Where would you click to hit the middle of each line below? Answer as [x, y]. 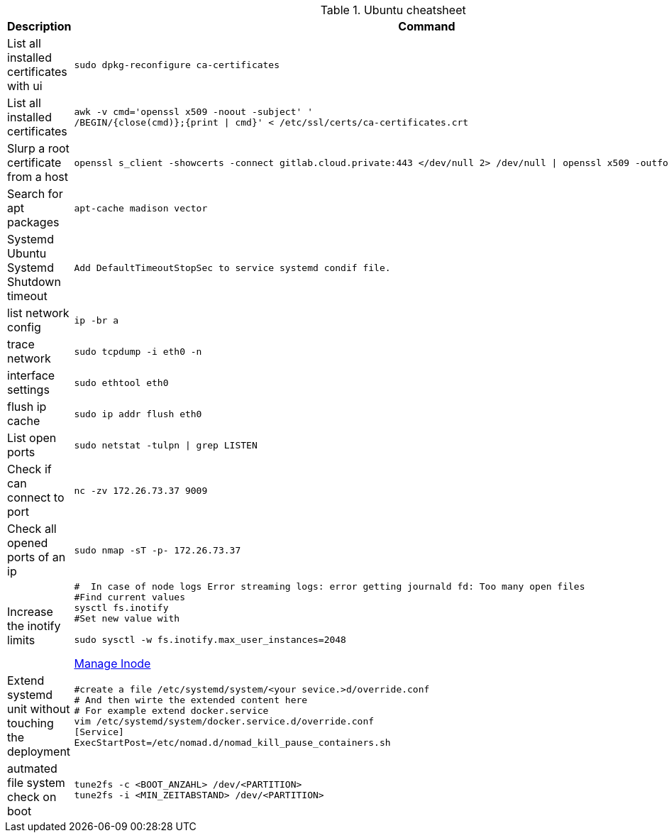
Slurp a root [38, 148]
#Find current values [129, 597]
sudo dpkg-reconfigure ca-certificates [177, 65]
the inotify [34, 626]
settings [28, 390]
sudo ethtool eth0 [121, 382]
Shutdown [34, 282]
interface [31, 375]
